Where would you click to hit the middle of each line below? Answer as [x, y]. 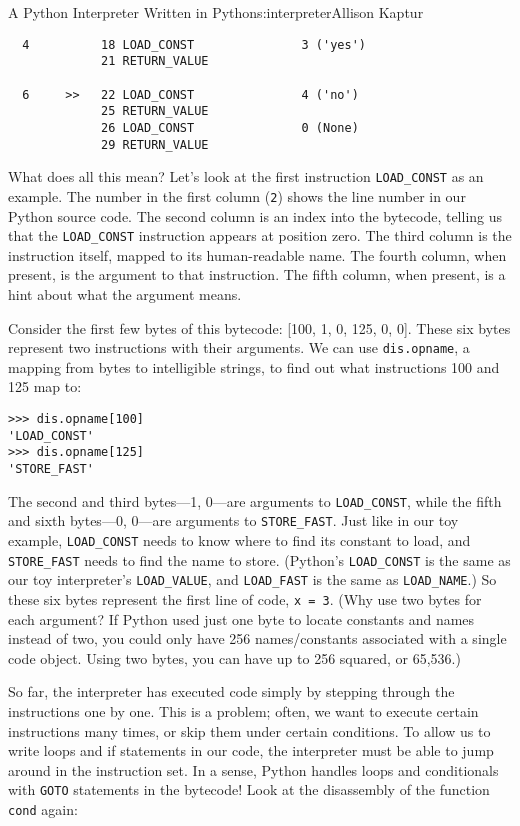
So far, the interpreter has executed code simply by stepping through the [231, 691]
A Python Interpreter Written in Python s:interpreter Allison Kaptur [216, 12]
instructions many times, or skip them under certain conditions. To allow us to [249, 730]
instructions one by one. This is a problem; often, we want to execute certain [243, 710]
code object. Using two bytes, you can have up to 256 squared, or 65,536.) [234, 657]
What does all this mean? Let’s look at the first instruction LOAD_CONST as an [246, 176]
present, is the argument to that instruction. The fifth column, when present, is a [257, 274]
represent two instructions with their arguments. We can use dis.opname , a [239, 347]
